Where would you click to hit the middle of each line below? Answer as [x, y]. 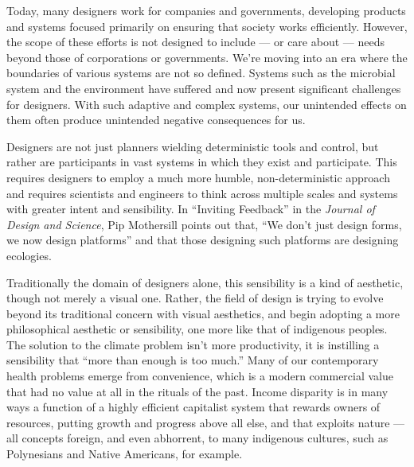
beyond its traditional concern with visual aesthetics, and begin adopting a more [203, 313]
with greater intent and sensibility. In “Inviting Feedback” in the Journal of [191, 209]
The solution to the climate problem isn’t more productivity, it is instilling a [193, 344]
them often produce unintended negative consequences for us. [156, 120]
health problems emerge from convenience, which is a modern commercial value [200, 376]
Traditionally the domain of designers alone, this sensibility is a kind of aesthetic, [205, 282]
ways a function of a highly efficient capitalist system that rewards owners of [193, 407]
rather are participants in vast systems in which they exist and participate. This [202, 162]
